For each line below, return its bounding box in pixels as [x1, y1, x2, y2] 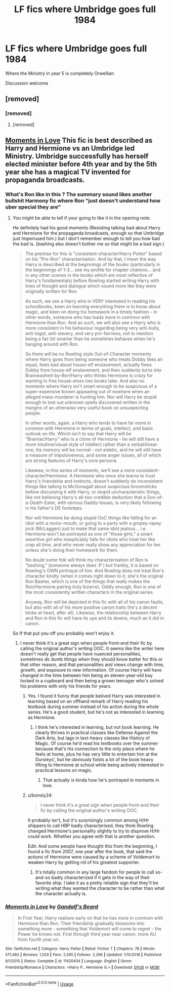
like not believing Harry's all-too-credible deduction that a [25, 494, 146, 501]
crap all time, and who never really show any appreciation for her [25, 542, 161, 548]
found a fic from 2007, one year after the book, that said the [27, 849, 153, 855]
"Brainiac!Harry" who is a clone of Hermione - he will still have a [25, 436, 159, 442]
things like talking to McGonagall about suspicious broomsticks [25, 483, 157, 489]
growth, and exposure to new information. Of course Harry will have [20, 667, 162, 673]
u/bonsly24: [27, 792, 53, 798]
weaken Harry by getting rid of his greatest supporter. [27, 859, 140, 865]
